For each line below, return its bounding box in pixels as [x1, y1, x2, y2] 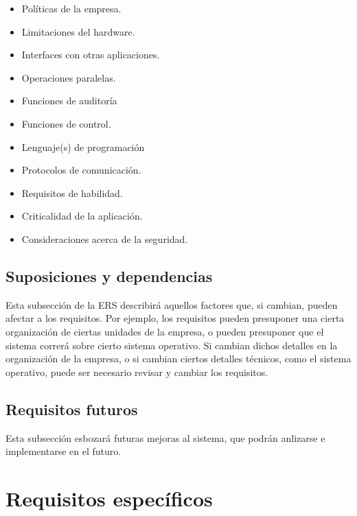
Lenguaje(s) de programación [21, 139, 145, 154]
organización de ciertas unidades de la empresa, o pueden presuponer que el [5, 324, 324, 338]
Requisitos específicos [5, 484, 213, 512]
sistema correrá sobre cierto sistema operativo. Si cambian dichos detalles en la [5, 338, 338, 352]
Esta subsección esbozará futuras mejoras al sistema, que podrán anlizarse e [5, 430, 325, 445]
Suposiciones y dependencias [5, 265, 213, 286]
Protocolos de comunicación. [21, 163, 141, 177]
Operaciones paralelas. [21, 70, 116, 84]
